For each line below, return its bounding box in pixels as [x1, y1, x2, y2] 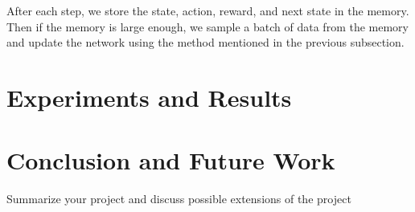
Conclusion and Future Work [6, 144, 335, 177]
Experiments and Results [6, 80, 292, 113]
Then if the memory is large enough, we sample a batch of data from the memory [6, 18, 409, 35]
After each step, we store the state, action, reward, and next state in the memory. [6, 2, 409, 18]
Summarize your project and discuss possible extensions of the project [6, 190, 351, 207]
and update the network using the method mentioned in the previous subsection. [6, 34, 405, 51]
